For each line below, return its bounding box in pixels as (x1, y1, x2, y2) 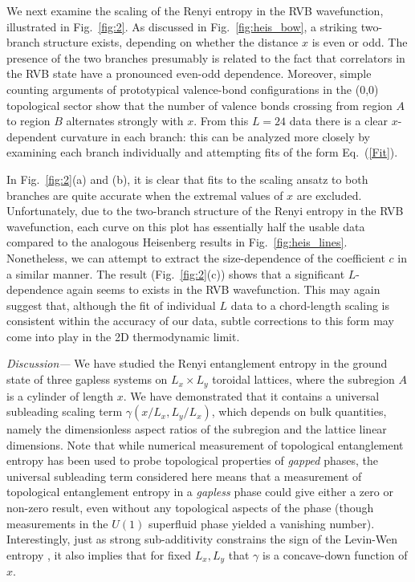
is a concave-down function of (262, 546, 408, 563)
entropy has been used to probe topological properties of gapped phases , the (6, 452, 378, 469)
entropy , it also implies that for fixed (6, 546, 192, 563)
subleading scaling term (6, 403, 123, 420)
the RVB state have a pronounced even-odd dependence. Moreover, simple (6, 65, 372, 82)
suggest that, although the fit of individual (6, 296, 216, 313)
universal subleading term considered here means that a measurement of (6, 467, 362, 484)
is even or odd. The (311, 34, 408, 51)
